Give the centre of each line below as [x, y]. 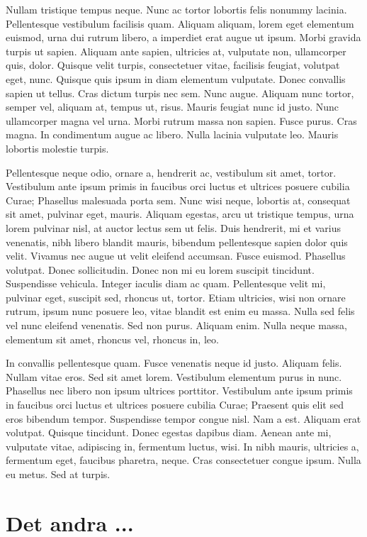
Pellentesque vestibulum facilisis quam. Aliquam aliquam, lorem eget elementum [180, 23]
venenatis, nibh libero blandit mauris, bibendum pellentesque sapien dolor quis [177, 242]
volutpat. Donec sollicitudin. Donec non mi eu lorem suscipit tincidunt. [160, 269]
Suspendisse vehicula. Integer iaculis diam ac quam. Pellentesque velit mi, [166, 283]
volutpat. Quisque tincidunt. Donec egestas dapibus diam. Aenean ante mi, [169, 432]
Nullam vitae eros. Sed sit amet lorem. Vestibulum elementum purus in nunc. [174, 376]
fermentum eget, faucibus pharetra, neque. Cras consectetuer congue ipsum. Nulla [183, 460]
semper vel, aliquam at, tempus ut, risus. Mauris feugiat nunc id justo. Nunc [172, 107]
